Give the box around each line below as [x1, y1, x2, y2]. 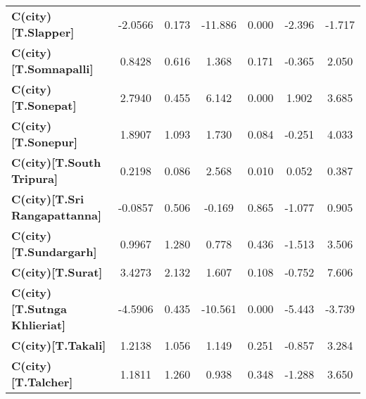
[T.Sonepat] [11, 97, 77, 113]
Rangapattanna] [11, 207, 102, 223]
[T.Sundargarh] [11, 243, 97, 260]
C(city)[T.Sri [11, 191, 84, 207]
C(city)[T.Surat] [11, 264, 103, 280]
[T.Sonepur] [11, 134, 78, 150]
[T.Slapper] [11, 24, 75, 40]
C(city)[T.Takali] [11, 337, 106, 353]
